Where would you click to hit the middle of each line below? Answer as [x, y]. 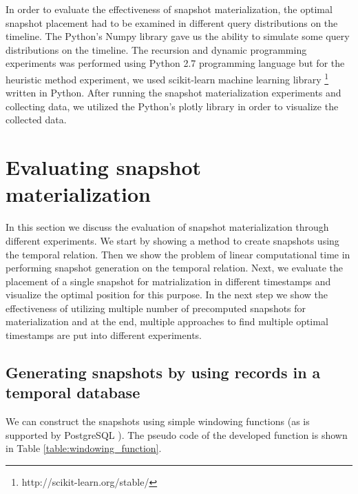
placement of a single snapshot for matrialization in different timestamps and [168, 281]
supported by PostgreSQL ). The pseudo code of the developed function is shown [177, 434]
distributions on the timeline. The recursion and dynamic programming [156, 49]
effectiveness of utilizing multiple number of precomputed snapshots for [156, 308]
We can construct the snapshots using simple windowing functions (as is [158, 421]
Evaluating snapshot [104, 167]
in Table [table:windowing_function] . [84, 448]
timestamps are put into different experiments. [104, 335]
